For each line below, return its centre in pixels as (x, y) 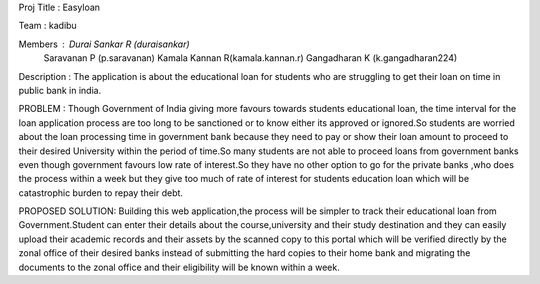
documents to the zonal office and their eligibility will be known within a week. (179, 267)
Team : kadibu (47, 26)
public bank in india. (60, 90)
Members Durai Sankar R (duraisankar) (104, 44)
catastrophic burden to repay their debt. (101, 192)
